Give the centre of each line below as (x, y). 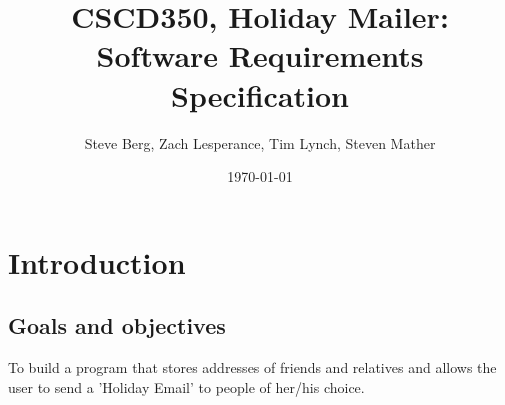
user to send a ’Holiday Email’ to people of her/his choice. (186, 386)
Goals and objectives (117, 325)
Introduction (97, 261)
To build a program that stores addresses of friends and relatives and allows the (252, 367)
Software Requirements (260, 55)
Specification (260, 94)
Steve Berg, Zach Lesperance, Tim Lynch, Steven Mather (260, 142)
